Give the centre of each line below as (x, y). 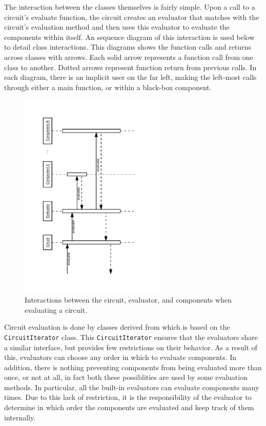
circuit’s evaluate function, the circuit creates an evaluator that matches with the (132, 17)
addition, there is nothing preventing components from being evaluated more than (133, 367)
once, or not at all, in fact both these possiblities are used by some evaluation (126, 377)
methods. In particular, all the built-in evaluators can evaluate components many (132, 387)
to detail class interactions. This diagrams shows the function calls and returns (128, 47)
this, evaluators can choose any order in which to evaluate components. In (120, 357)
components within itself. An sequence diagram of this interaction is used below (129, 37)
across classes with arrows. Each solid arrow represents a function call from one (129, 57)
